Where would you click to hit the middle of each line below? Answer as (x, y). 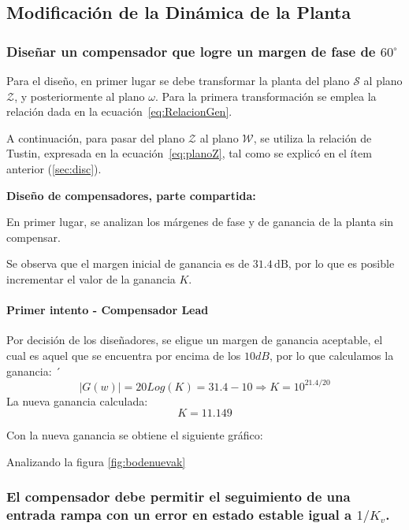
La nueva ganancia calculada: (77, 400)
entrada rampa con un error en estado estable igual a (179, 515)
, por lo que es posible (341, 263)
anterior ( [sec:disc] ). (54, 168)
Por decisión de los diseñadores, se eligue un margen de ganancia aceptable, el (195, 340)
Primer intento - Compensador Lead (108, 310)
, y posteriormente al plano (80, 96)
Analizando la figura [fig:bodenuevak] (96, 461)
